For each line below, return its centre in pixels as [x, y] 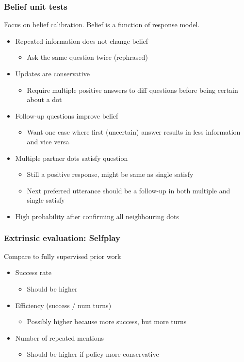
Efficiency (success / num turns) [63, 305]
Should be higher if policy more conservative [93, 354]
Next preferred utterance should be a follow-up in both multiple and [129, 190]
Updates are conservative [52, 73]
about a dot [44, 99]
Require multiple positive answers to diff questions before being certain [132, 90]
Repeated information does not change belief [82, 41]
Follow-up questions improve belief [67, 115]
